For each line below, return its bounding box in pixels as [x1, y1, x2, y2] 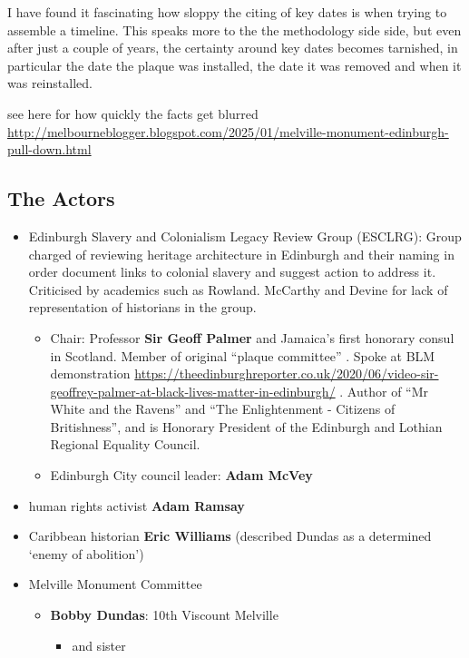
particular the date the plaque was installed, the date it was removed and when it [7, 55, 462, 74]
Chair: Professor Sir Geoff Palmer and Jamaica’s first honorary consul [50, 328, 454, 347]
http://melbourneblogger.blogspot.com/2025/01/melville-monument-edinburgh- [7, 122, 449, 141]
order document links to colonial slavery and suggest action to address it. [28, 262, 436, 281]
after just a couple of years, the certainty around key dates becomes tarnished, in [7, 38, 458, 57]
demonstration [50, 364, 131, 383]
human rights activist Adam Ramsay [28, 496, 245, 515]
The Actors [7, 184, 115, 212]
